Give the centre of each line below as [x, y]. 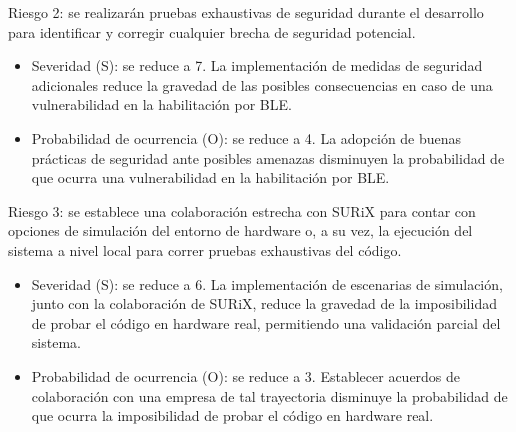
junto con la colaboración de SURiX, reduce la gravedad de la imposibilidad [264, 303]
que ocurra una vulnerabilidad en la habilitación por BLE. [210, 177]
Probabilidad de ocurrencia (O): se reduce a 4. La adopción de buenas [246, 137]
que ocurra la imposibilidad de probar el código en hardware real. [232, 415]
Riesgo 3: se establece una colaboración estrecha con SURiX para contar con [242, 210]
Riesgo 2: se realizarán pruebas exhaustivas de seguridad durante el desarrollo [246, 12]
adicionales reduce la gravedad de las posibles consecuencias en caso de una [262, 84]
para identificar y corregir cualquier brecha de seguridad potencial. [212, 31]
